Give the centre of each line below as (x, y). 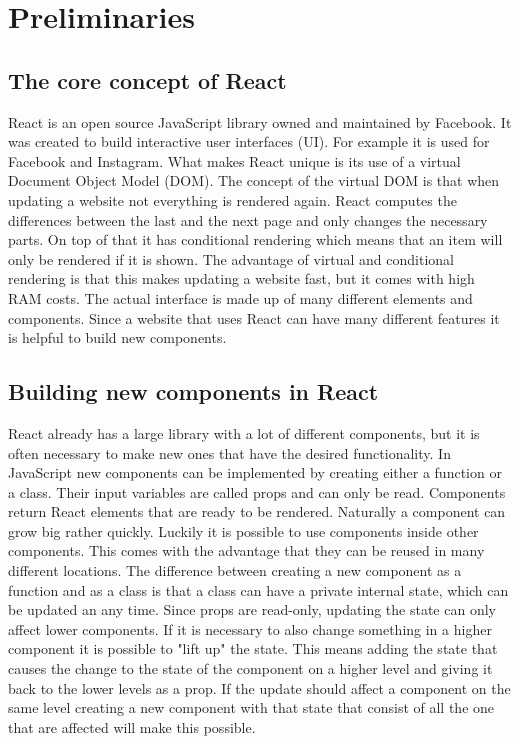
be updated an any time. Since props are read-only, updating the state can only (252, 609)
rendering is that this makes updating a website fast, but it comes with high (241, 278)
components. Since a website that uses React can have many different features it (254, 317)
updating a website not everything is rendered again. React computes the (232, 199)
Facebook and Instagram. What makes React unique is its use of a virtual (234, 160)
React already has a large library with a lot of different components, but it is (244, 432)
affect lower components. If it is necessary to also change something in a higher (250, 628)
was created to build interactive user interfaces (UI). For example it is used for (249, 141)
